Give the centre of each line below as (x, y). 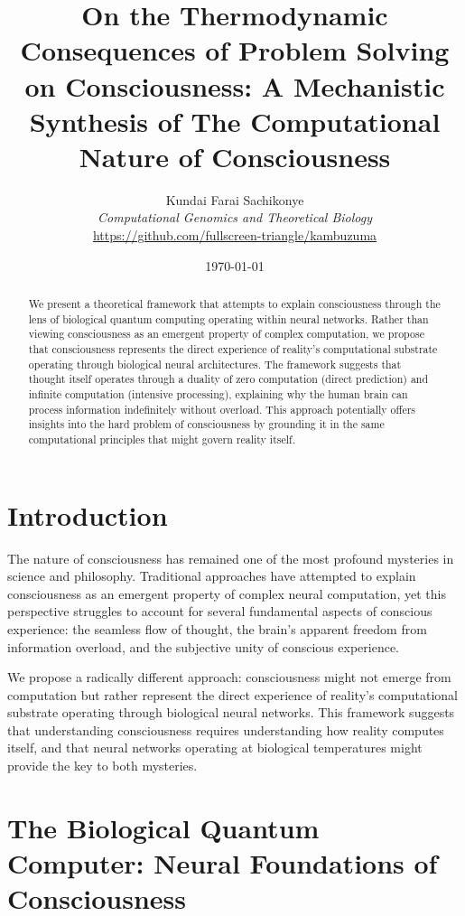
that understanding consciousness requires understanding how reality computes (226, 729)
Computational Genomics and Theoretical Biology (235, 217)
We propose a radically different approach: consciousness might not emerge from (229, 677)
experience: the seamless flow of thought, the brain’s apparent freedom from (217, 628)
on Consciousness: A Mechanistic (235, 85)
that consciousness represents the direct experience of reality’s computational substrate (233, 349)
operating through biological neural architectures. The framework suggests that (215, 364)
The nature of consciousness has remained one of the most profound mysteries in (231, 558)
